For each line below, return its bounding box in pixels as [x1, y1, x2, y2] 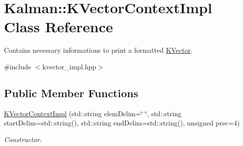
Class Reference [4, 17, 113, 37]
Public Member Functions [4, 85, 138, 100]
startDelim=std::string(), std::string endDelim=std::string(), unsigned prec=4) [4, 118, 240, 128]
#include [4, 61, 31, 71]
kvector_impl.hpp [42, 61, 97, 71]
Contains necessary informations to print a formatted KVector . [4, 45, 193, 55]
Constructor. [4, 134, 42, 144]
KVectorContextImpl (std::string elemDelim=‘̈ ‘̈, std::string [4, 108, 182, 118]
